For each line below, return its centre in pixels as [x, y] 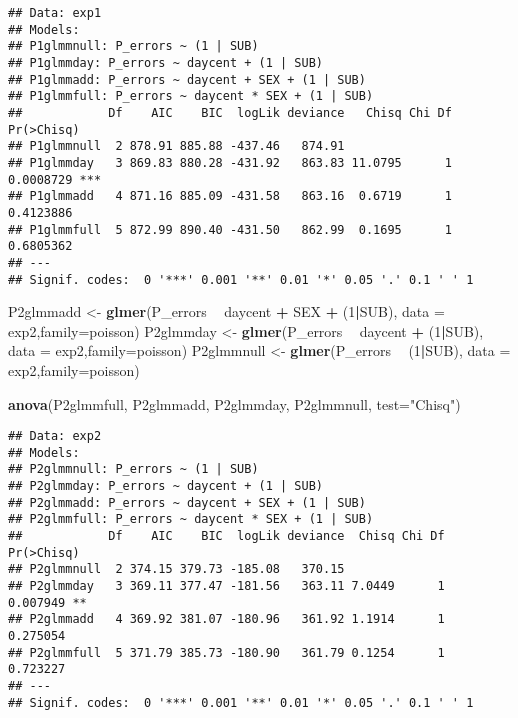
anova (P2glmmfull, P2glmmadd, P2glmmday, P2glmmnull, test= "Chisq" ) [234, 403]
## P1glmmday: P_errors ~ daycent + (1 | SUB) [165, 62]
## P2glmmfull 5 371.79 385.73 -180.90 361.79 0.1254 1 [226, 652]
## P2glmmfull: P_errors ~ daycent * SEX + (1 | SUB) [191, 519]
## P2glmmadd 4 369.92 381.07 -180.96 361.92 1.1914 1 [226, 619]
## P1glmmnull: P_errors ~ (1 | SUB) [133, 46]
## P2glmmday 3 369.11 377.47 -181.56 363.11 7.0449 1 [226, 586]
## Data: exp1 [55, 13]
